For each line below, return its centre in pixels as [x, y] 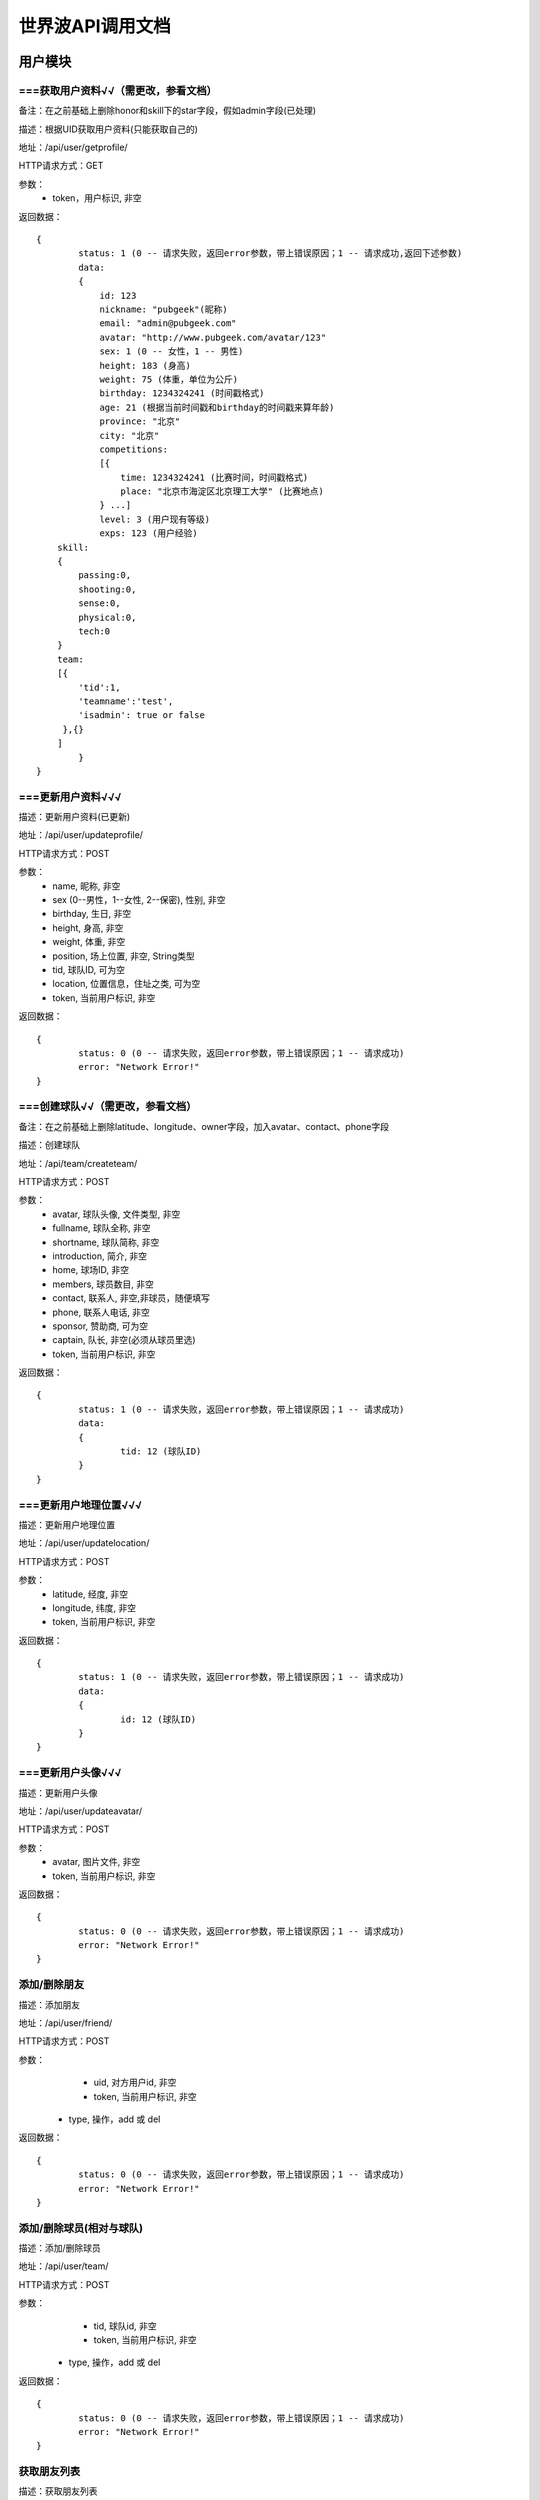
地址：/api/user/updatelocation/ [84, 1543]
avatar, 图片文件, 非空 [96, 1862]
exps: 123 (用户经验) [149, 533]
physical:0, [107, 617]
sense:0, [99, 603]
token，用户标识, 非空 [97, 198]
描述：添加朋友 [49, 2004]
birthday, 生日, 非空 [92, 914]
